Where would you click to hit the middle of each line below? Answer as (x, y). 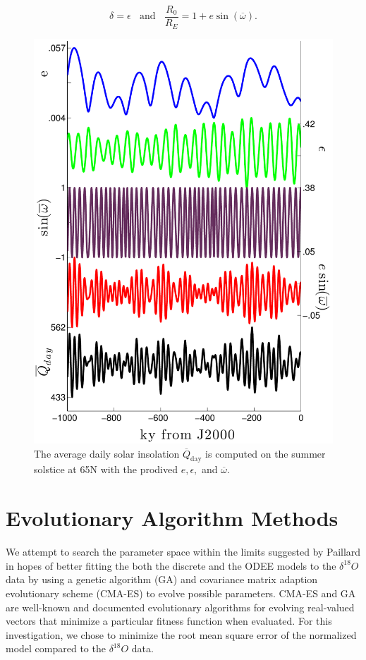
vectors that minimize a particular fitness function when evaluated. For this (169, 621)
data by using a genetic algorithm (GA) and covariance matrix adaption (162, 579)
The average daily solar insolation (107, 453)
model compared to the (56, 648)
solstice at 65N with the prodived (106, 469)
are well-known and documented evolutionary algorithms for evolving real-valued (180, 607)
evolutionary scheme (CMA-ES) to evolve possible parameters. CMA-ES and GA (181, 593)
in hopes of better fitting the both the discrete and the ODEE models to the (171, 565)
